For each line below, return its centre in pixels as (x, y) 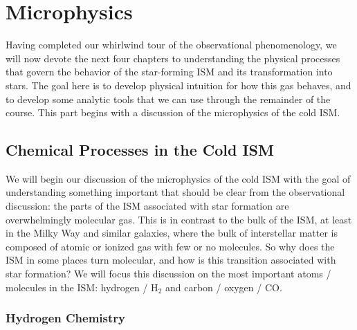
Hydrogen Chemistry (65, 318)
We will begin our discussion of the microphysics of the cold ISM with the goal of (178, 178)
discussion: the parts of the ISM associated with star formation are (147, 206)
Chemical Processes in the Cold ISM (140, 150)
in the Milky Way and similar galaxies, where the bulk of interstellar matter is (172, 233)
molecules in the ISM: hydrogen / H (82, 287)
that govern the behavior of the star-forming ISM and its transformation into (169, 72)
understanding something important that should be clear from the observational (175, 192)
